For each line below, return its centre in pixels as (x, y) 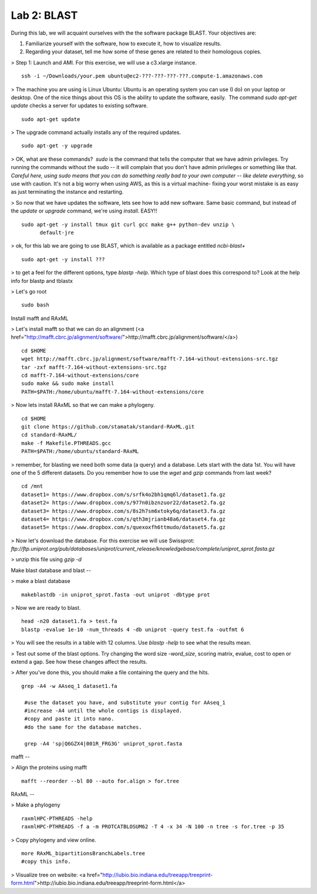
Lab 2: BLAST (44, 15)
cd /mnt (32, 486)
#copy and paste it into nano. (69, 719)
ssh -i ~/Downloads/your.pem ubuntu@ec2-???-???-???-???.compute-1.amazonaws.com (142, 76)
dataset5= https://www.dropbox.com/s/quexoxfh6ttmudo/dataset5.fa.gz (124, 527)
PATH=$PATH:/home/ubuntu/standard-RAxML (80, 451)
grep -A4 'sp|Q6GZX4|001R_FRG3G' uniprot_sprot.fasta (103, 743)
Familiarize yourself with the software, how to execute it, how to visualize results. (124, 43)
